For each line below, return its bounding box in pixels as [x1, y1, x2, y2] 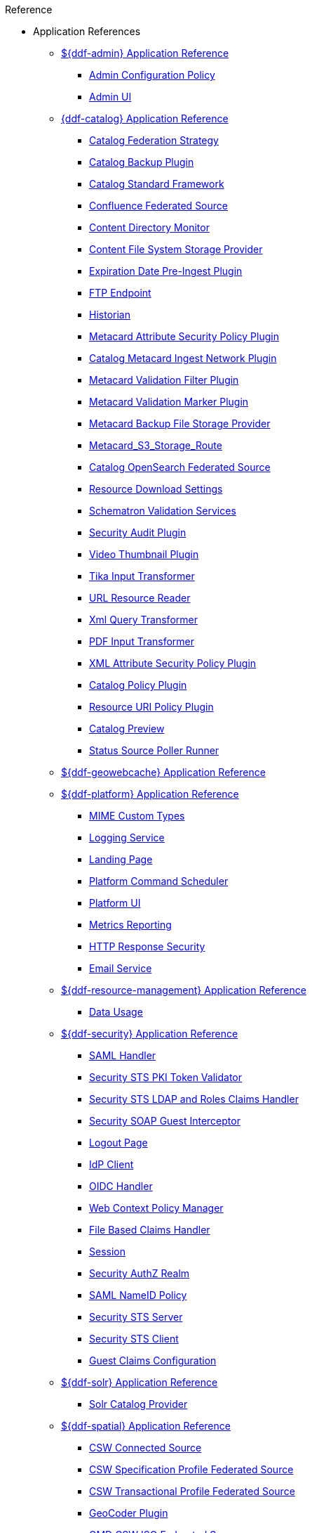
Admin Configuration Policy [89, 69, 215, 81]
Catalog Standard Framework [89, 178, 224, 190]
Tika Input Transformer [89, 570, 195, 582]
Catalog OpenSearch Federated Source [89, 461, 271, 473]
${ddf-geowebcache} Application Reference [61, 766, 266, 778]
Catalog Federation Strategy [89, 134, 219, 146]
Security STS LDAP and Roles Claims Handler [89, 1093, 299, 1105]
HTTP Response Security [89, 940, 205, 952]
